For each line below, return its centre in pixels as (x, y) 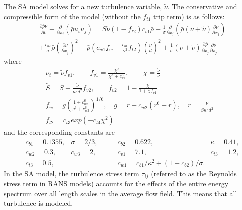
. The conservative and (202, 6)
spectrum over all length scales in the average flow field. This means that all (121, 193)
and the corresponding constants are (60, 132)
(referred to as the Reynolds (194, 173)
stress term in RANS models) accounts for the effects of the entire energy (116, 184)
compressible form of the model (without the (72, 16)
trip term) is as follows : (189, 16)
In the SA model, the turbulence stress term (72, 173)
